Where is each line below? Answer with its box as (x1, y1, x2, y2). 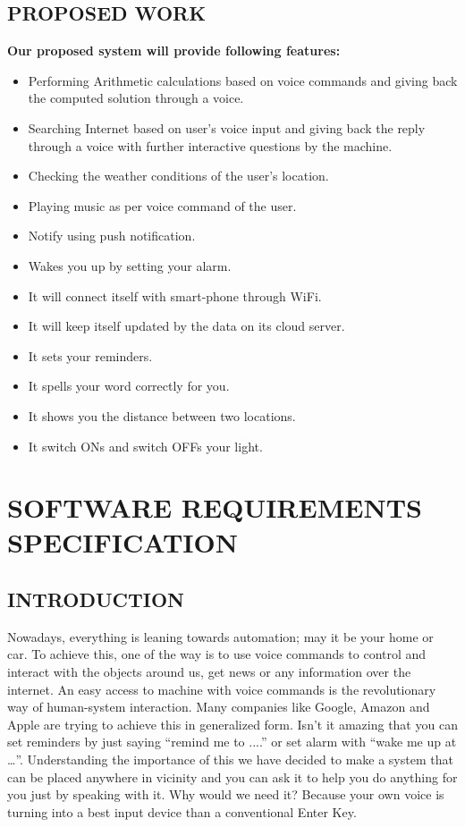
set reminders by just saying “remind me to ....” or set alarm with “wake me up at (7, 732, 457, 751)
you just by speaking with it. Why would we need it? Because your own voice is (7, 785, 444, 804)
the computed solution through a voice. (28, 89, 244, 107)
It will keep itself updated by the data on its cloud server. (28, 316, 345, 335)
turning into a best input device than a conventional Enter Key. (7, 802, 357, 821)
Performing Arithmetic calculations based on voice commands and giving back (28, 71, 458, 89)
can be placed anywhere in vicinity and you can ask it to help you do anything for (7, 767, 458, 786)
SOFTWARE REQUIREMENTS (7, 489, 422, 526)
